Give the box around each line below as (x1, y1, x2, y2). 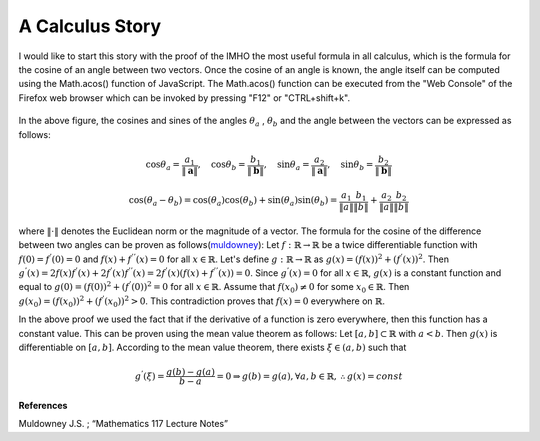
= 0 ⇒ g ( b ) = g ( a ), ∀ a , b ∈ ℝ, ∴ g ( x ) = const (216, 370, 404, 382)
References (18, 399, 68, 411)
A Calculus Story (18, 15, 162, 37)
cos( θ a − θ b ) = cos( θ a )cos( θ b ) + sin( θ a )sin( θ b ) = (128, 195, 338, 209)
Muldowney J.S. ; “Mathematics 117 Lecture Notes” (18, 418, 229, 430)
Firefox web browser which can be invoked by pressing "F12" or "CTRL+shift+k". (18, 91, 350, 104)
